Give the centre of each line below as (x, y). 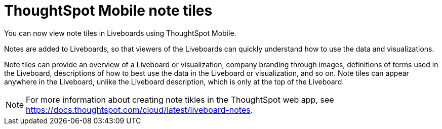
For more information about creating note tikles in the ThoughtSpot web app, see (180, 99)
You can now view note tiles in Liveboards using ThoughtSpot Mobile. (120, 33)
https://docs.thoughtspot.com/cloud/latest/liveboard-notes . (139, 110)
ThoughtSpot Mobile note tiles (108, 11)
